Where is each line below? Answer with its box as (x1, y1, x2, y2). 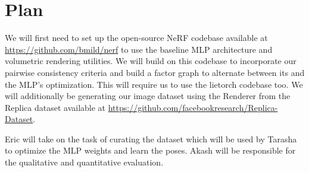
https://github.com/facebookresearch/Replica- (108, 101, 278, 113)
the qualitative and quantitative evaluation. (5, 156, 164, 168)
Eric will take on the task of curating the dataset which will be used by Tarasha (5, 132, 297, 145)
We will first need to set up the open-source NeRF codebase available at (5, 31, 268, 44)
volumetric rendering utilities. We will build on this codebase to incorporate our (5, 55, 296, 67)
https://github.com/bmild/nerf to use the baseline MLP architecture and (5, 43, 273, 55)
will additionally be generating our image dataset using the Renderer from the (5, 90, 291, 102)
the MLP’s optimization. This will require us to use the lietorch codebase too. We (5, 78, 303, 90)
